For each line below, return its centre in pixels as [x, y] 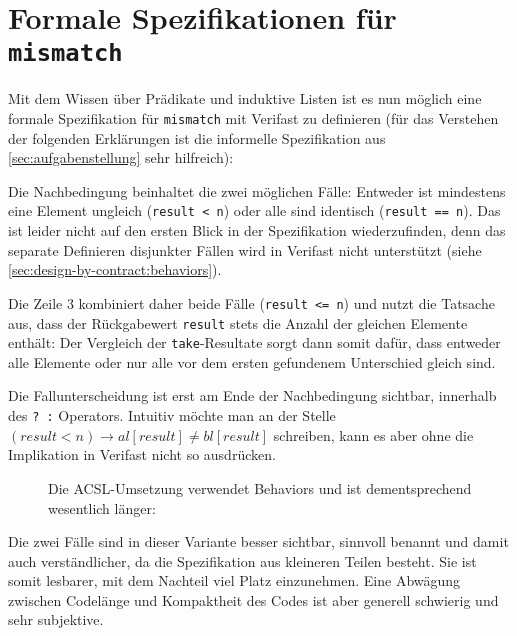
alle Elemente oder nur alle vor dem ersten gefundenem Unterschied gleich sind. [252, 361]
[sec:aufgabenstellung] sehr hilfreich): [121, 157]
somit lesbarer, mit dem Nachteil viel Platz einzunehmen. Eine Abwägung [234, 580]
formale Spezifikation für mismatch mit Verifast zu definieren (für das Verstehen [253, 118]
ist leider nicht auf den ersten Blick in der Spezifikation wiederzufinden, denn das [257, 230]
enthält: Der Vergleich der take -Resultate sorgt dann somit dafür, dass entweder [254, 342]
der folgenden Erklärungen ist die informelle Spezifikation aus [197, 137]
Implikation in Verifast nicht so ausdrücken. [142, 454]
